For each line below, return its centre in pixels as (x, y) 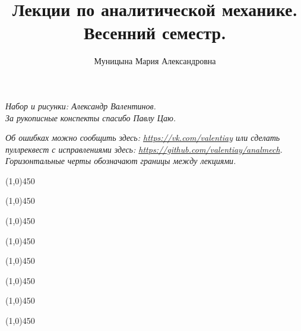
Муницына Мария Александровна (155, 61)
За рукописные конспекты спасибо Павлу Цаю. (91, 117)
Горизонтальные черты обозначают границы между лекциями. (121, 161)
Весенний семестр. (155, 32)
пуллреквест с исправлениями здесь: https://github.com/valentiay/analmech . (144, 149)
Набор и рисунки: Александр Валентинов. (81, 105)
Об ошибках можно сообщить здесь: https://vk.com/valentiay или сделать (143, 138)
